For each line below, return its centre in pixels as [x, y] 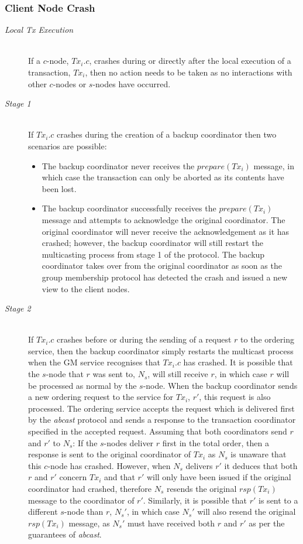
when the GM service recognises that [94, 362]
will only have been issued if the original [219, 477]
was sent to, [114, 374]
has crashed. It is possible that [238, 362]
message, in [274, 165]
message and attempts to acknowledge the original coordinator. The [163, 219]
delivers [199, 465]
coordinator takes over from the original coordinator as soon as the [162, 266]
